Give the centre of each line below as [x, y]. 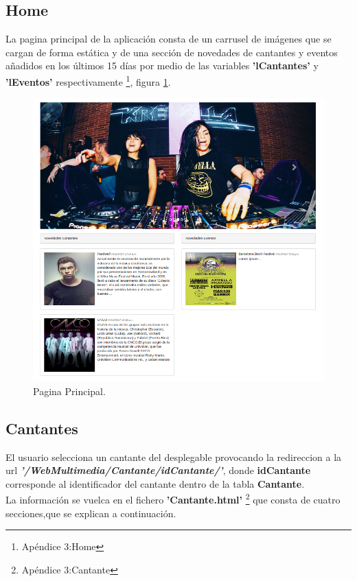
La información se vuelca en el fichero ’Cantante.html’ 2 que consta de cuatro [173, 498]
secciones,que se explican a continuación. [91, 513]
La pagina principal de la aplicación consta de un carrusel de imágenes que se [169, 39]
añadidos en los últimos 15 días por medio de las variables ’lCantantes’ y [162, 66]
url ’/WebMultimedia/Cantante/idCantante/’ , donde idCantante [158, 470]
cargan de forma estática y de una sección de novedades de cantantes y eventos [172, 52]
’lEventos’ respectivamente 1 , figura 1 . [88, 80]
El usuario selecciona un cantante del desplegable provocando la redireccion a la [174, 457]
